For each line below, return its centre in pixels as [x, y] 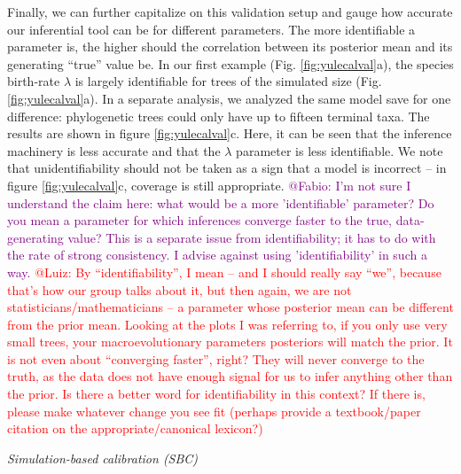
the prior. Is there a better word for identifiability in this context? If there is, [216, 394]
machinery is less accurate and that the [114, 150]
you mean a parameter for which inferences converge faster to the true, [199, 220]
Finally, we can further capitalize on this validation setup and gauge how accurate [230, 12]
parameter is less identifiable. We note [340, 150]
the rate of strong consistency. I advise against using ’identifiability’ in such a [217, 255]
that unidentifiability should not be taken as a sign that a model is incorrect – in [227, 168]
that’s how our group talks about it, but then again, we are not [180, 289]
